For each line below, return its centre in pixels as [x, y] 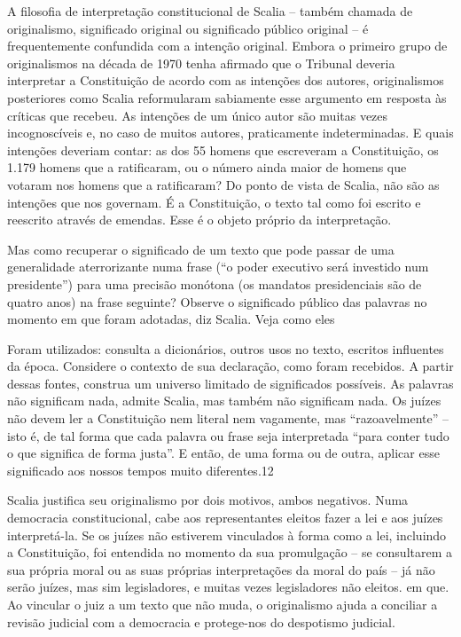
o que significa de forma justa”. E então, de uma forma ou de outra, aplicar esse [223, 453]
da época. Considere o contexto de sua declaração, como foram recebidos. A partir [230, 366]
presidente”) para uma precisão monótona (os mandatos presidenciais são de [215, 283]
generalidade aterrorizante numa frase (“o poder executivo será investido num [218, 267]
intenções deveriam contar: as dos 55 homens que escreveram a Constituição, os [223, 149]
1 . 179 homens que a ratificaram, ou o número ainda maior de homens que [207, 167]
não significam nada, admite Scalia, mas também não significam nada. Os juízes [224, 401]
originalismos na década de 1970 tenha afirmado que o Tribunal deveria [201, 63]
